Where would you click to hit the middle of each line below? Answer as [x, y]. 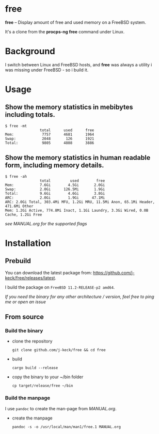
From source [24, 317]
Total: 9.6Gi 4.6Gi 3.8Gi [55, 193]
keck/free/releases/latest [30, 278]
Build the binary [24, 331]
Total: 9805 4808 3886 [50, 143]
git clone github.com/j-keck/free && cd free [59, 350]
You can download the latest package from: [48, 273]
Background [30, 51]
